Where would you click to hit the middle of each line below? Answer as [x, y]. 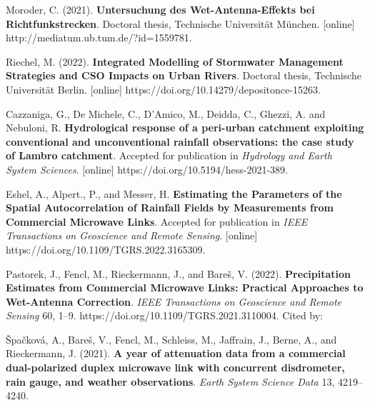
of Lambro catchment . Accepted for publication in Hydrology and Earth [169, 155]
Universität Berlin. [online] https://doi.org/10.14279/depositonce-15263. [163, 89]
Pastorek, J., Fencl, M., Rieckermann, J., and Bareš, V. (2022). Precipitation [178, 273]
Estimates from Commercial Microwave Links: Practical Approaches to [185, 287]
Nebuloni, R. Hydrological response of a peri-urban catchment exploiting [185, 127]
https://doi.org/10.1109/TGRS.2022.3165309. [106, 249]
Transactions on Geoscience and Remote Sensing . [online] [132, 235]
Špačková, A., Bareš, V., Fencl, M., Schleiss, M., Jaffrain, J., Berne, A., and [171, 339]
